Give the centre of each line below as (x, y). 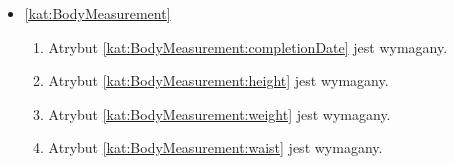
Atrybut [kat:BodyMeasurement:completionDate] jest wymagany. (248, 46)
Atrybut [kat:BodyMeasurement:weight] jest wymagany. (219, 113)
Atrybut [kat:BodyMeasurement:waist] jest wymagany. (215, 147)
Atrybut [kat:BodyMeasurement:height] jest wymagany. (218, 80)
